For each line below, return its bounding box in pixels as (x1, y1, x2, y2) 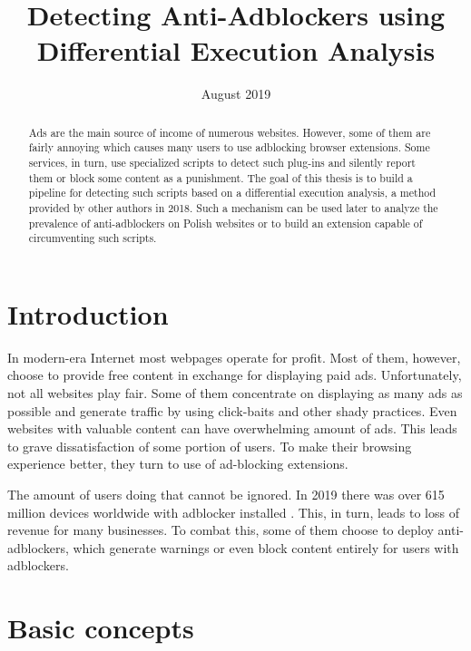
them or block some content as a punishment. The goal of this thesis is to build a (28, 170, 413, 185)
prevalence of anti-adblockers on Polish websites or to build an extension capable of (28, 215, 423, 230)
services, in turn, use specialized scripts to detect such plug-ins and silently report (28, 155, 416, 170)
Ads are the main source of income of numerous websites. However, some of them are (28, 124, 431, 140)
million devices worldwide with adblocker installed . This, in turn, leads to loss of (7, 502, 459, 521)
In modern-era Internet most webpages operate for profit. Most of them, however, (7, 347, 461, 366)
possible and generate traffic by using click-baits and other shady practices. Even (7, 401, 457, 420)
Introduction (7, 295, 169, 332)
